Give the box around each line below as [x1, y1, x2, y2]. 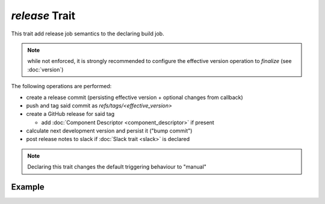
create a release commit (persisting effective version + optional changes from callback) [26, 94, 243, 101]
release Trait [11, 9, 76, 22]
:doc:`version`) [27, 66, 64, 73]
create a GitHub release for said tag [26, 110, 115, 118]
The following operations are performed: [11, 83, 112, 90]
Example [11, 182, 45, 192]
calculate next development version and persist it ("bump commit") [26, 127, 193, 134]
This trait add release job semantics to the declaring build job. [11, 30, 165, 37]
